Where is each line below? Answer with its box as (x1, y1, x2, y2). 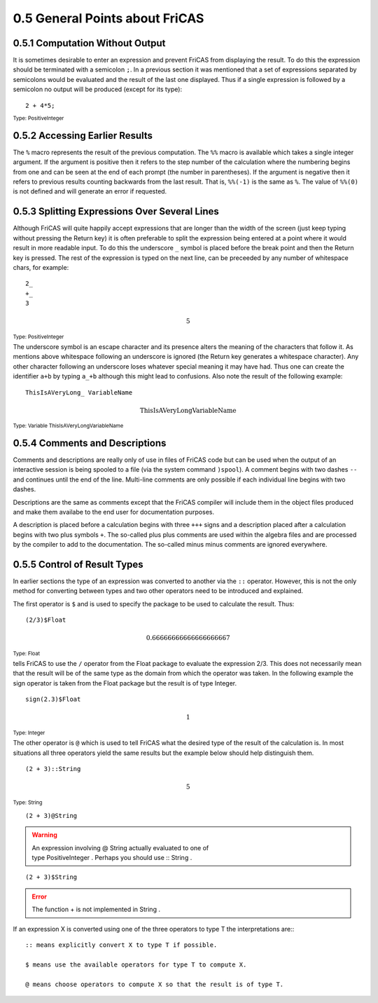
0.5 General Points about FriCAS (13, 11, 204, 26)
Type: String (13, 799, 43, 806)
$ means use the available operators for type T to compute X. (25, 960, 247, 969)
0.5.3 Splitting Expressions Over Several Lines (13, 205, 220, 217)
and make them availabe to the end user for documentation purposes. (13, 507, 215, 516)
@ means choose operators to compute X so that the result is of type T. (25, 980, 284, 988)
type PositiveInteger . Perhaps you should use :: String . (31, 854, 192, 861)
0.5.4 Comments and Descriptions (13, 437, 167, 449)
